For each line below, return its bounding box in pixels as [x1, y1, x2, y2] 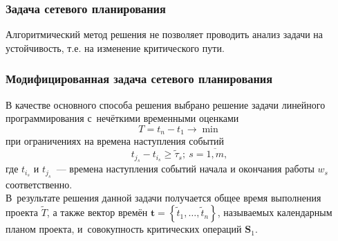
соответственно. [6, 177, 73, 191]
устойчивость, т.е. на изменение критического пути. [6, 40, 225, 55]
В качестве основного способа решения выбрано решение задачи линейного [6, 97, 326, 111]
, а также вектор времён [46, 205, 148, 220]
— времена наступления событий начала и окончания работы [56, 161, 314, 176]
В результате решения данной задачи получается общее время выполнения [6, 190, 321, 205]
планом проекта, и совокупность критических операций [6, 222, 242, 236]
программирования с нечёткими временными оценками [6, 111, 239, 125]
